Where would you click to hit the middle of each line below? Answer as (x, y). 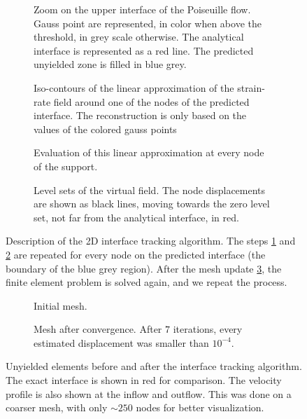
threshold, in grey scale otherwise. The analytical (139, 37)
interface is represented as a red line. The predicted (144, 50)
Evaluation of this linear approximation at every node (149, 152)
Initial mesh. (60, 305)
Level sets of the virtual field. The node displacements (150, 190)
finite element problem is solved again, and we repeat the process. (147, 282)
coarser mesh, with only (57, 407)
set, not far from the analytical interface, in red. (136, 217)
